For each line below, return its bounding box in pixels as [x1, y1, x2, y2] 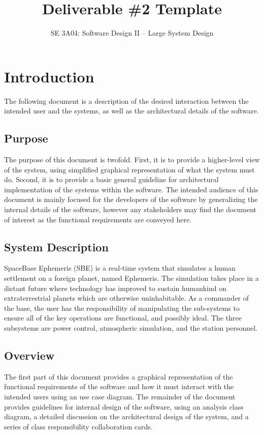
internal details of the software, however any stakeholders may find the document [4, 204, 257, 215]
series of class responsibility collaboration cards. [4, 421, 153, 431]
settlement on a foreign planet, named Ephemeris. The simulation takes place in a [4, 273, 259, 283]
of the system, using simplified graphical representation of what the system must [4, 164, 255, 175]
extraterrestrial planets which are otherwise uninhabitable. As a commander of [4, 293, 249, 303]
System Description [4, 239, 109, 254]
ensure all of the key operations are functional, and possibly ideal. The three [4, 312, 242, 323]
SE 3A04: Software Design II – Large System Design [50, 27, 214, 38]
